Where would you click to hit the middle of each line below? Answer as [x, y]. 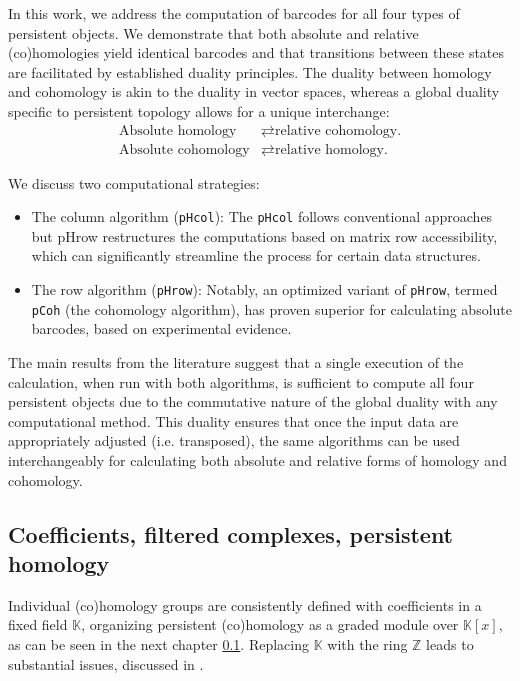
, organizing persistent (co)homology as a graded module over [270, 624]
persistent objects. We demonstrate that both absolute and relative [213, 32]
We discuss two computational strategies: [134, 182]
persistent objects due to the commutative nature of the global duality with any [253, 401]
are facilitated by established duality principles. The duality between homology [250, 71]
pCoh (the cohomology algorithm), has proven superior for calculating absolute [272, 308]
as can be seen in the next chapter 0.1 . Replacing [158, 643]
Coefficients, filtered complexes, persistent [231, 533]
